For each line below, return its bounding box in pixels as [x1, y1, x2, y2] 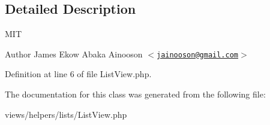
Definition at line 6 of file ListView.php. [5, 68, 152, 80]
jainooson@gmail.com [156, 50, 239, 59]
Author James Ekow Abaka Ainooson [5, 47, 143, 60]
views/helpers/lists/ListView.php [5, 108, 127, 120]
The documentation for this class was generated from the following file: [5, 88, 266, 100]
